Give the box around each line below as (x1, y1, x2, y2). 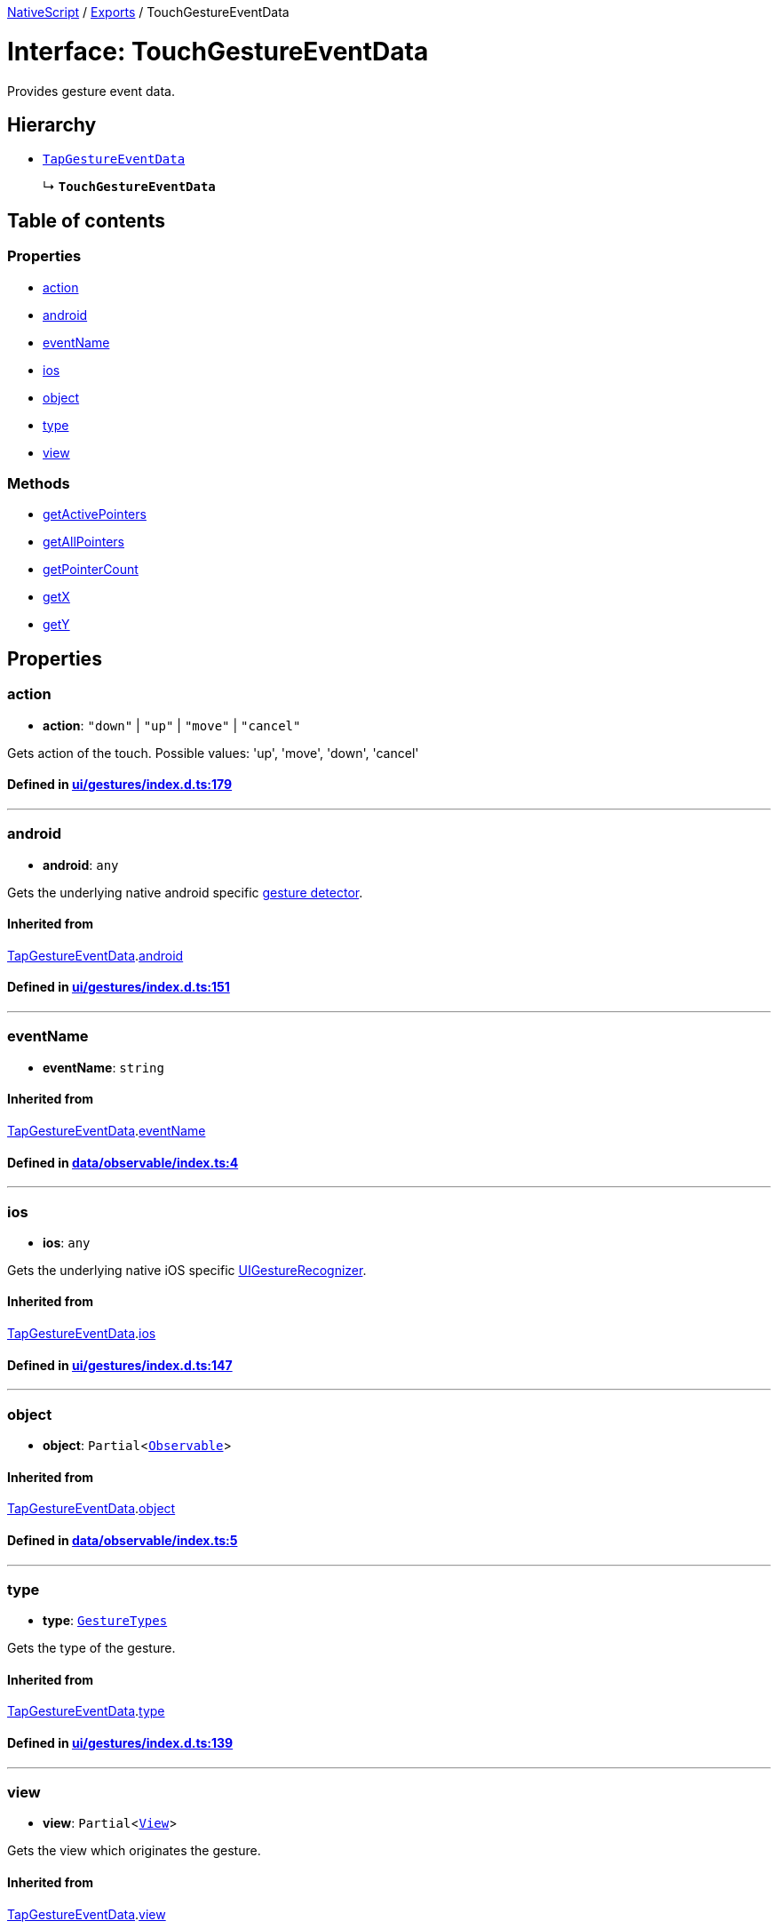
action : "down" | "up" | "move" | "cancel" (43, 717, 301, 733)
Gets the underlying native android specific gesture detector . (7, 884, 363, 900)
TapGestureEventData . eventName (7, 1122, 206, 1138)
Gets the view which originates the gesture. (7, 1843, 261, 1859)
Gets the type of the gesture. (7, 1640, 176, 1656)
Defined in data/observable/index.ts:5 (7, 1532, 238, 1548)
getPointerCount (43, 562, 139, 578)
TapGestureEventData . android (7, 947, 184, 963)
